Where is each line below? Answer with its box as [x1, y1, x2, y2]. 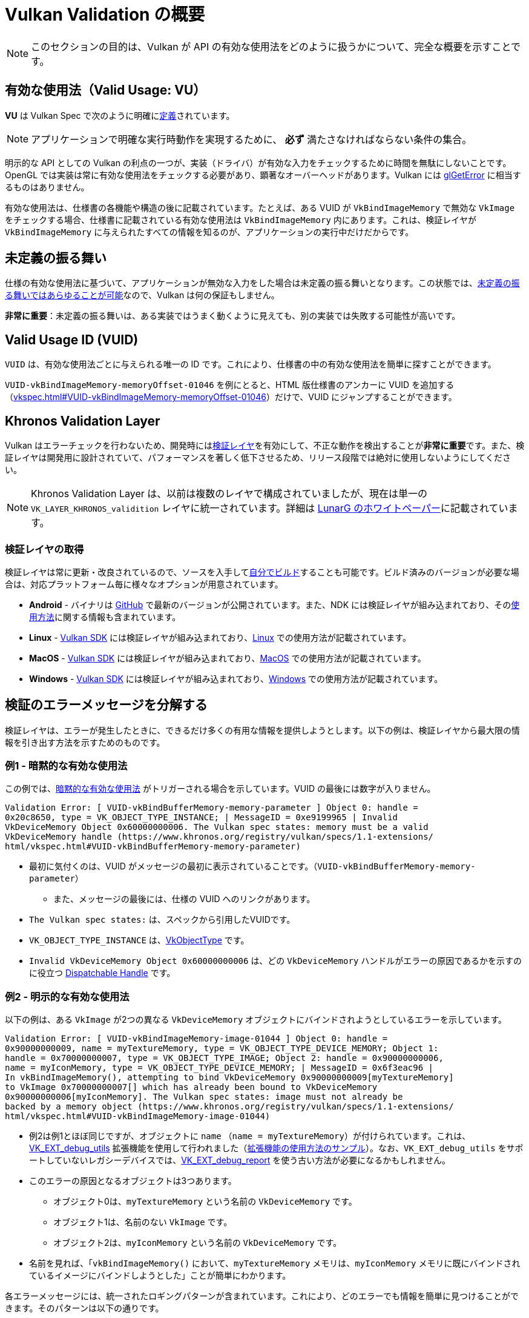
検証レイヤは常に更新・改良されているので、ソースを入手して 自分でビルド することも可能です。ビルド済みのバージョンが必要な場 [5, 566, 519, 577]
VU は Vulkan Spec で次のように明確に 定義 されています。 [5, 110, 235, 121]
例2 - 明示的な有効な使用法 [5, 990, 130, 1003]
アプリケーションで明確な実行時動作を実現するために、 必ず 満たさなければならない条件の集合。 [31, 133, 472, 146]
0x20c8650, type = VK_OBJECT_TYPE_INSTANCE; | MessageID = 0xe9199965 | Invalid [5, 812, 398, 823]
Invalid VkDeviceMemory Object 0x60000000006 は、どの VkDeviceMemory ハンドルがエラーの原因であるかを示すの [29, 955, 522, 966]
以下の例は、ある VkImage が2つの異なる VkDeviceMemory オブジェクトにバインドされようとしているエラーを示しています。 [5, 1014, 507, 1025]
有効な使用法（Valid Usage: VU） [5, 82, 206, 98]
